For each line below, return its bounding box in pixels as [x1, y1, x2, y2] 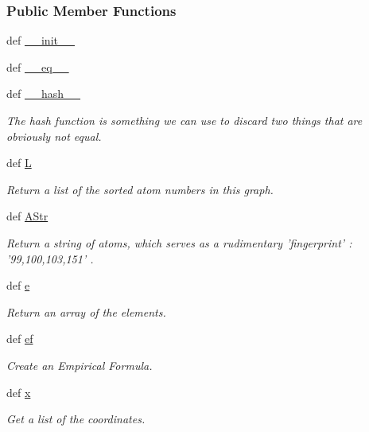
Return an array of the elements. [6, 303, 166, 320]
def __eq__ [6, 58, 69, 75]
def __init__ [6, 32, 75, 49]
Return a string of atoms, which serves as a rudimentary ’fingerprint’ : [6, 234, 352, 251]
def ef [6, 330, 33, 347]
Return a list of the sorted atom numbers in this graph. [6, 181, 274, 197]
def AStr [6, 208, 49, 224]
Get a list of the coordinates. [6, 411, 146, 427]
